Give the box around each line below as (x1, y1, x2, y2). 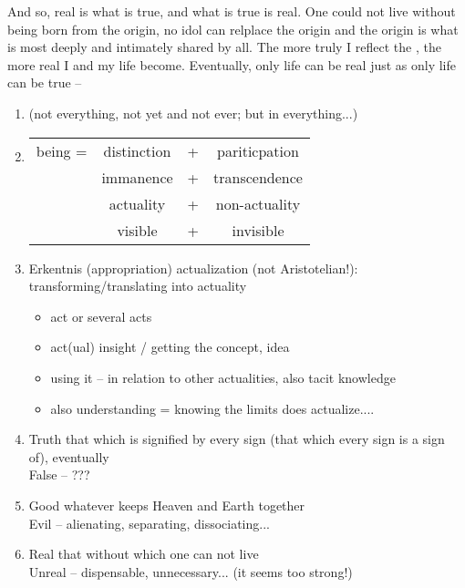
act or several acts (50, 306, 152, 325)
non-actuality (215, 192, 301, 214)
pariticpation (217, 139, 299, 161)
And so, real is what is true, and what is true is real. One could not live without (7, 2, 456, 20)
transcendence (213, 166, 303, 188)
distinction (103, 139, 171, 161)
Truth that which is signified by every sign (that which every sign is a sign (28, 429, 445, 449)
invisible (232, 219, 284, 241)
